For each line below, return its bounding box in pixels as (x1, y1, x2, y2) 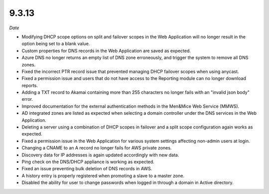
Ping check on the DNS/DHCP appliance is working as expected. (21, 159, 154, 165)
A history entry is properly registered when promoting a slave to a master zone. (21, 173, 184, 179)
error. (21, 96, 33, 102)
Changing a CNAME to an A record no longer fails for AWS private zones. (21, 145, 172, 151)
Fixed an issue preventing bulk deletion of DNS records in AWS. (21, 166, 152, 172)
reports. (21, 82, 38, 88)
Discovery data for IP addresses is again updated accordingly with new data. (21, 152, 179, 158)
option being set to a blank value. (21, 41, 90, 47)
